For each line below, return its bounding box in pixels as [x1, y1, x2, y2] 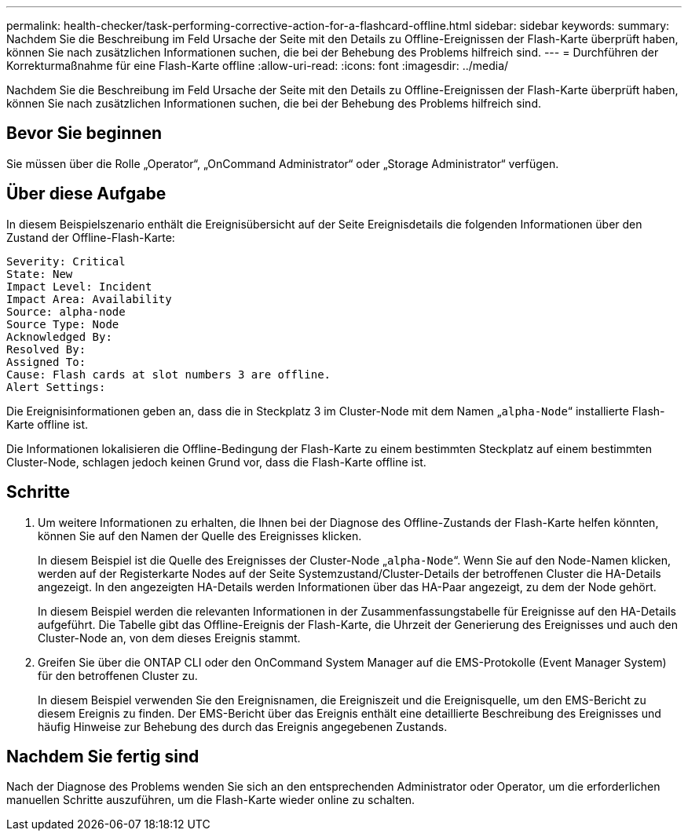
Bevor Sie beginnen [6, 123, 163, 144]
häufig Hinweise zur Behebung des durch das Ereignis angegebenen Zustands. [38, 719, 448, 733]
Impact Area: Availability [6, 292, 172, 305]
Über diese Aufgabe [6, 184, 167, 204]
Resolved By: [6, 342, 86, 356]
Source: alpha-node [6, 305, 126, 318]
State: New [6, 267, 73, 280]
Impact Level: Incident [6, 280, 152, 293]
